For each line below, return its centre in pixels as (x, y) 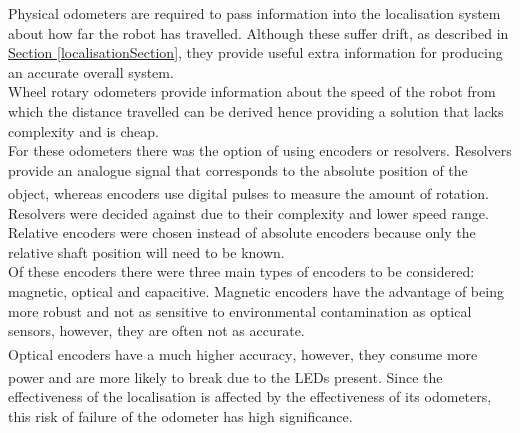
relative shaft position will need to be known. (146, 251)
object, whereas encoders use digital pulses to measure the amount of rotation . (248, 193)
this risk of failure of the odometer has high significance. (180, 415)
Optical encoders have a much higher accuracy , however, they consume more (243, 353)
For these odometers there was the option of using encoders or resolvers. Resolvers (260, 150)
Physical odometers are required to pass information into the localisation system (254, 13)
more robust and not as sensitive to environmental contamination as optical (240, 310)
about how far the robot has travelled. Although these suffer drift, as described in (258, 32)
